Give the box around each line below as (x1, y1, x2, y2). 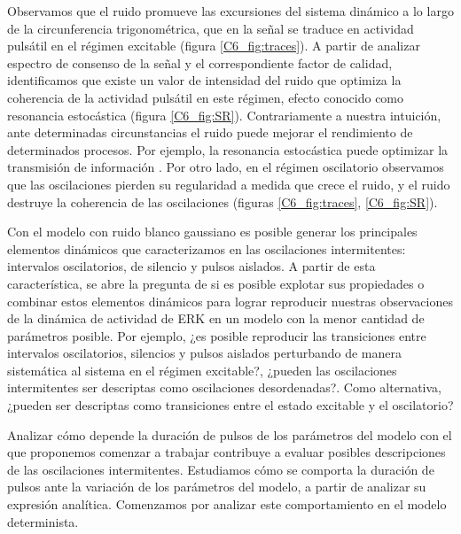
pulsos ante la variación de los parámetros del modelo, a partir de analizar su (7, 477, 426, 496)
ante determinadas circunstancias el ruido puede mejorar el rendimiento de (7, 123, 413, 142)
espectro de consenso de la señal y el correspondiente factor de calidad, (7, 53, 393, 72)
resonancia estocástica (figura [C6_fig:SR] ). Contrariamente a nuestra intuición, (7, 105, 441, 124)
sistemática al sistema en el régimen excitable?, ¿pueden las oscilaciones (7, 360, 397, 379)
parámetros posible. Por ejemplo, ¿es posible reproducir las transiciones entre (7, 326, 426, 344)
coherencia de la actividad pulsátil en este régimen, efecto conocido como (7, 88, 404, 106)
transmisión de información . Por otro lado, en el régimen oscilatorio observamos (7, 158, 444, 176)
